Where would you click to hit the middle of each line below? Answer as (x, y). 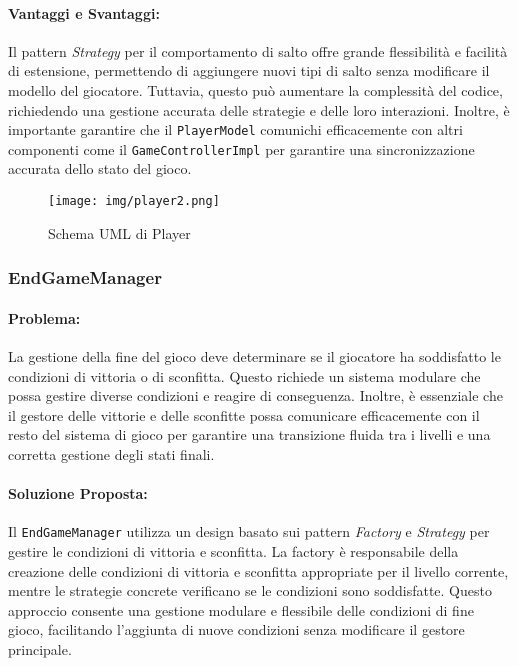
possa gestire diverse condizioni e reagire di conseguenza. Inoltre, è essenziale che (255, 395)
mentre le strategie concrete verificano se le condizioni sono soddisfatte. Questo (250, 590)
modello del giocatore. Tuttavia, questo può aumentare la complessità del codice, (255, 89)
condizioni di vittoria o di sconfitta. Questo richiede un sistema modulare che (244, 375)
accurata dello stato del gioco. (100, 168)
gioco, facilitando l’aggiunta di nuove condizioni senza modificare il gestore (236, 629)
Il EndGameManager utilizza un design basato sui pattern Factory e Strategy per (249, 531)
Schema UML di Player (119, 232)
